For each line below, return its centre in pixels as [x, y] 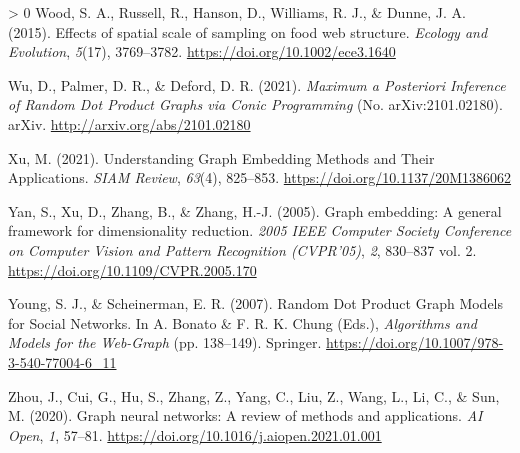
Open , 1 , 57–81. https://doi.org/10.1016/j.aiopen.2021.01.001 [195, 434]
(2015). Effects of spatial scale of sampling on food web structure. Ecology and [248, 31]
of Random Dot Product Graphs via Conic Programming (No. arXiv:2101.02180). [255, 104]
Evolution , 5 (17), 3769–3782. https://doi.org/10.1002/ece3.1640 [202, 51]
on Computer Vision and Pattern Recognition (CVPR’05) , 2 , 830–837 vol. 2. [242, 249]
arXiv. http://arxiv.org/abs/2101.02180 [129, 123]
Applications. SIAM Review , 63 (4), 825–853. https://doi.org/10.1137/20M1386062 [260, 177]
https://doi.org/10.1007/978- [415, 342]
